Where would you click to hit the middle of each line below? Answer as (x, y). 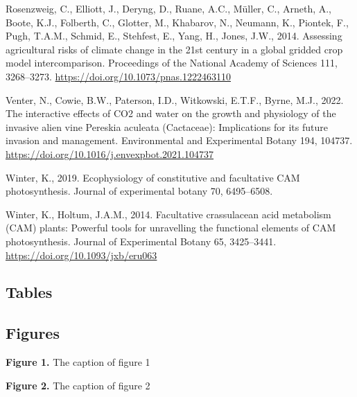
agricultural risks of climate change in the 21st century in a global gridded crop (174, 49)
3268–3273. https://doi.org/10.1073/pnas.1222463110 (118, 76)
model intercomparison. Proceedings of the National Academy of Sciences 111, (172, 63)
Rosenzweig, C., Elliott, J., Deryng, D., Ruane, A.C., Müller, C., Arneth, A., (169, 8)
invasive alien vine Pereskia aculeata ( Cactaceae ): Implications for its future (167, 126)
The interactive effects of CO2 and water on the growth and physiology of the (171, 113)
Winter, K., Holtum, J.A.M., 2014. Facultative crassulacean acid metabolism (168, 214)
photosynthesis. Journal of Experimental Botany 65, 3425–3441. (141, 241)
